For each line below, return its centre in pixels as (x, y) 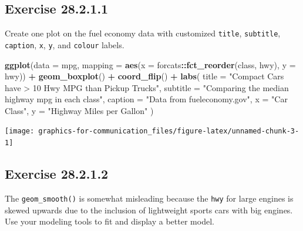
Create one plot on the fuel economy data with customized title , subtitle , (143, 33)
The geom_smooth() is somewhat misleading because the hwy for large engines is (149, 198)
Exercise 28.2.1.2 (57, 174)
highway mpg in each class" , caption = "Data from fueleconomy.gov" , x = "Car (146, 99)
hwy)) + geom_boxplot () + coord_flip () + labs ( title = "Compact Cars (144, 76)
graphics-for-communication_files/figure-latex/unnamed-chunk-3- (169, 131)
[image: (20, 131)
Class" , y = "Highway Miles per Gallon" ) (79, 110)
